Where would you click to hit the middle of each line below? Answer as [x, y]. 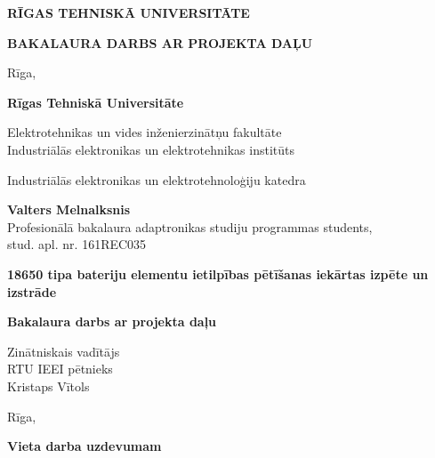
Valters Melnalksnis [69, 209]
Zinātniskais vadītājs [64, 351]
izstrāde [32, 291]
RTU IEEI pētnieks [60, 369]
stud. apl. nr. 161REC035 [77, 244]
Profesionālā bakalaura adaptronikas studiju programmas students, [190, 226]
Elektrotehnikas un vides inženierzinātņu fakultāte [145, 132]
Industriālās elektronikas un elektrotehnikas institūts [151, 149]
